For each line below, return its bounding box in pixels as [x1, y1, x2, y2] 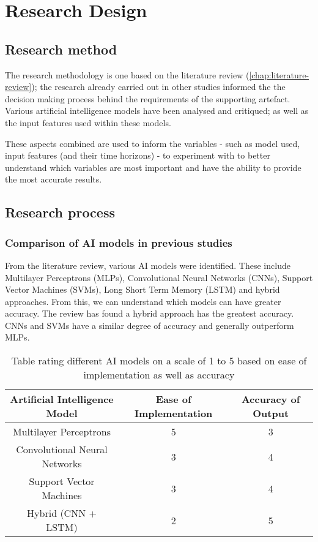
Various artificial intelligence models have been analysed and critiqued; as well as [5, 104, 309, 117]
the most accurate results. [5, 173, 102, 186]
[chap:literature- [249, 68, 309, 81]
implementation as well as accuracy [83, 367, 235, 382]
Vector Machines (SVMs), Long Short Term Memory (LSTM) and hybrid [5, 283, 280, 296]
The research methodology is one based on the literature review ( [5, 68, 250, 81]
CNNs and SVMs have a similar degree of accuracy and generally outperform [5, 318, 294, 331]
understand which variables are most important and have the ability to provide [5, 160, 301, 173]
